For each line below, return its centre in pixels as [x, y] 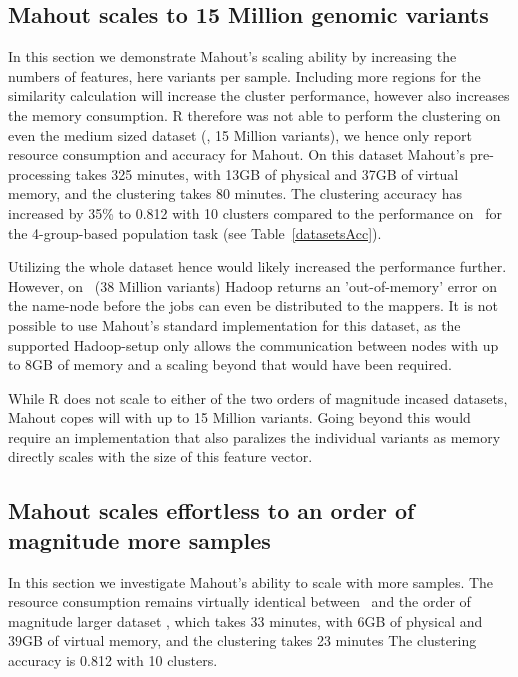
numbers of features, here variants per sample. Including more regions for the [244, 75]
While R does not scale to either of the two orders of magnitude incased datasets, [258, 397]
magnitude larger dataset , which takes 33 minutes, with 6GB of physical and [245, 620]
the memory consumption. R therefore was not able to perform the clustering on [254, 114]
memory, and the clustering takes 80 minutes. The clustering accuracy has [235, 193]
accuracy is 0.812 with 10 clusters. [113, 660]
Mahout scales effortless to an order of [211, 510]
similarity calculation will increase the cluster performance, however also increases [259, 95]
